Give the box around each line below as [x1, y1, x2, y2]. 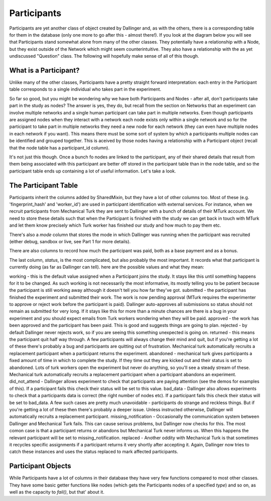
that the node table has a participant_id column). [9, 144, 110, 150]
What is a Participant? [9, 66, 80, 75]
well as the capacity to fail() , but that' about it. [9, 489, 105, 495]
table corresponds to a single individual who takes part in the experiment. [9, 86, 162, 92]
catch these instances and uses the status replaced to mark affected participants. [9, 449, 178, 455]
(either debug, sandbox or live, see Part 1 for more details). [9, 238, 131, 244]
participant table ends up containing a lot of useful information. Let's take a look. [9, 168, 176, 174]
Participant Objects [9, 462, 71, 470]
